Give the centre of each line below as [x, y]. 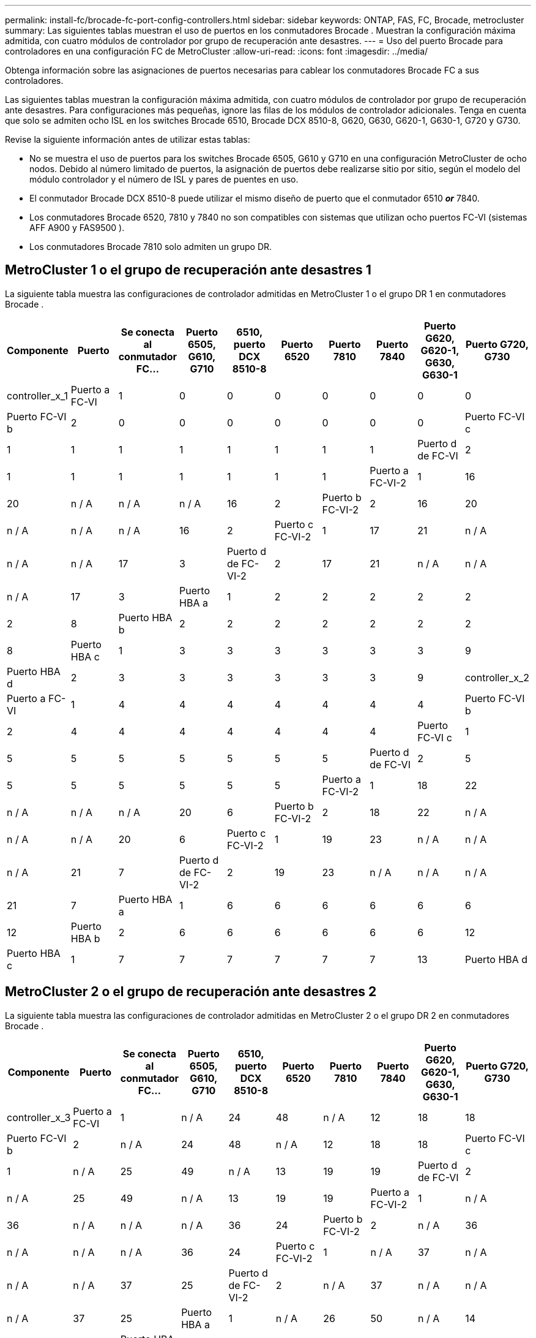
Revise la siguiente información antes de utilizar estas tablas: [128, 139]
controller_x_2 [497, 677]
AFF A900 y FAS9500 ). [77, 228]
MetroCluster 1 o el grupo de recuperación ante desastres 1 [188, 270]
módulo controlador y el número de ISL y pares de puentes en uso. [164, 179]
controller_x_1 [37, 395]
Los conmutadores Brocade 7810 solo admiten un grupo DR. [151, 247]
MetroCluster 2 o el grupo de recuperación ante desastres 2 [191, 992]
